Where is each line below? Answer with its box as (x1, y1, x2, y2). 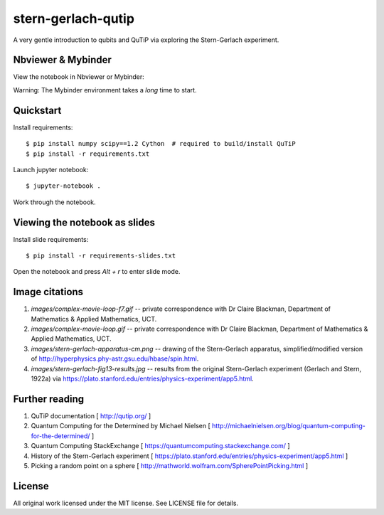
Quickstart (13, 104, 62, 117)
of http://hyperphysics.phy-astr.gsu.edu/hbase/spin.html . (31, 354, 199, 363)
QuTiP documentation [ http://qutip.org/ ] (31, 411, 151, 420)
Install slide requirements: (13, 235, 89, 243)
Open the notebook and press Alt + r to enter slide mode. (13, 267, 181, 276)
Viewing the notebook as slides (13, 216, 156, 228)
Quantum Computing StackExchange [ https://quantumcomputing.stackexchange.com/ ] (31, 442, 291, 450)
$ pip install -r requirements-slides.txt (26, 252, 176, 260)
